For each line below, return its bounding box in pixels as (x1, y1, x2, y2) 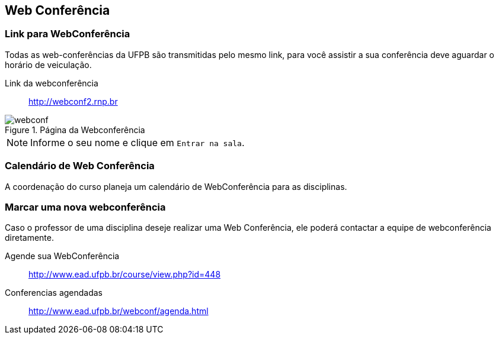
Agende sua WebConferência (5, 251, 120, 261)
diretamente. (5, 233, 55, 243)
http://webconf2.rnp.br (28, 96, 118, 106)
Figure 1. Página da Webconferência (5, 124, 145, 135)
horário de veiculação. (5, 59, 92, 70)
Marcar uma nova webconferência (5, 201, 166, 213)
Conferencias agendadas (5, 288, 103, 298)
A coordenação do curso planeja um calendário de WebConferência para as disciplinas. (5, 181, 347, 192)
